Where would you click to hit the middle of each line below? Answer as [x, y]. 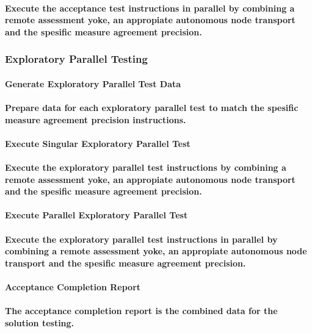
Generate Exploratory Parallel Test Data [93, 83]
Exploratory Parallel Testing [76, 59]
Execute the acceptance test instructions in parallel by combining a [150, 8]
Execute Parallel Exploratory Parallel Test [96, 215]
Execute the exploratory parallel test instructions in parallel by [141, 239]
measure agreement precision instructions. [96, 119]
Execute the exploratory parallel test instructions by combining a [146, 167]
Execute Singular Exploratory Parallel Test [98, 143]
